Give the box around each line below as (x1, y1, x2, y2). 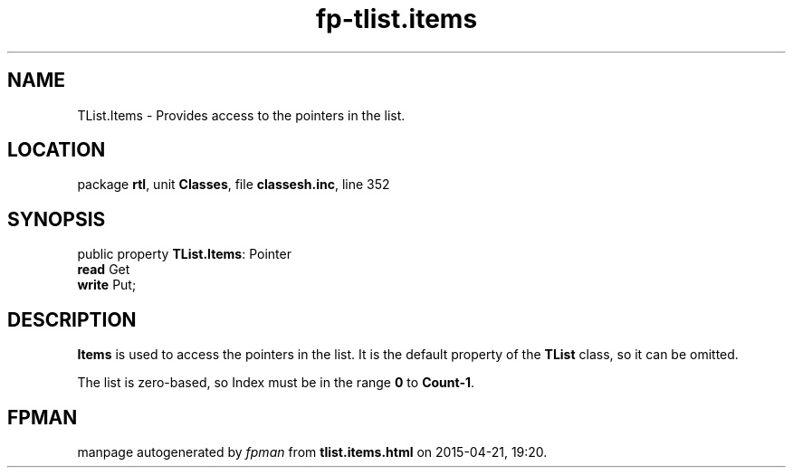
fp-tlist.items (315, 4, 478, 34)
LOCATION (7, 138, 106, 162)
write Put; (77, 277, 137, 293)
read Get (77, 261, 130, 278)
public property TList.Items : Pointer (77, 246, 291, 262)
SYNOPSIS (7, 207, 106, 231)
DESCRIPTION (7, 308, 137, 331)
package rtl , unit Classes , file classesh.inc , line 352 (77, 176, 390, 193)
